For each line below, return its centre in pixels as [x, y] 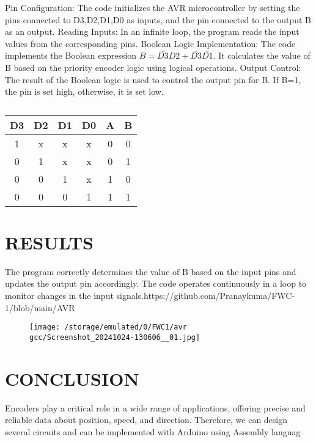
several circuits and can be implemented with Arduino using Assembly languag [153, 431]
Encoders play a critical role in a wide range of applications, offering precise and [155, 407]
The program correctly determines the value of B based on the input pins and [151, 271]
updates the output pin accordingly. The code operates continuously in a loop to [156, 283]
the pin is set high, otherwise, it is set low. [84, 91]
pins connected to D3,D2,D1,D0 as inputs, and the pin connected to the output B [158, 19]
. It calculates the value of [262, 55]
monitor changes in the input [59, 296]
